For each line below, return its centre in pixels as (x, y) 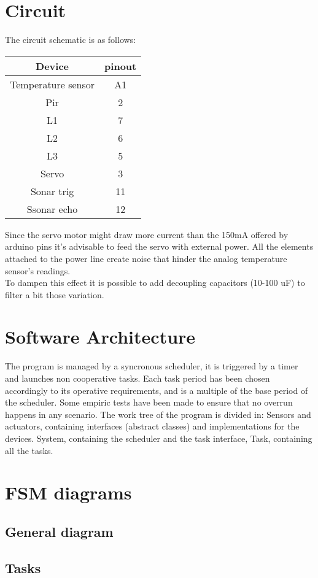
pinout (121, 66)
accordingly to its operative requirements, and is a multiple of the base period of (157, 390)
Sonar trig (52, 191)
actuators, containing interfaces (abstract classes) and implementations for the (152, 426)
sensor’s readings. (38, 270)
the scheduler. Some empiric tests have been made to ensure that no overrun (149, 402)
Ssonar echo (52, 209)
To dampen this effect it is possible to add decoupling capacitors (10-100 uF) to (155, 283)
